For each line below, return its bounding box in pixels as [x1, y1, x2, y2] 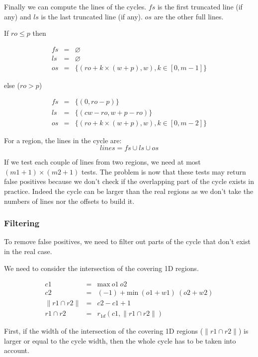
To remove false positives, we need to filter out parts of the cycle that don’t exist [4, 236, 251, 247]
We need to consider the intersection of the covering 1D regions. [4, 263, 199, 273]
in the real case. [4, 246, 52, 256]
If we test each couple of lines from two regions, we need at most [4, 157, 201, 167]
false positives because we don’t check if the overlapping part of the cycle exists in [4, 176, 254, 186]
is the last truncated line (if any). [41, 11, 143, 21]
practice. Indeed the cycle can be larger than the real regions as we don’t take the [4, 185, 254, 196]
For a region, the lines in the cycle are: [4, 135, 122, 145]
